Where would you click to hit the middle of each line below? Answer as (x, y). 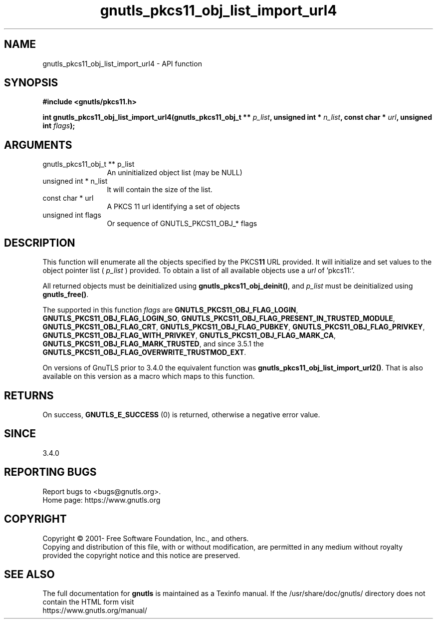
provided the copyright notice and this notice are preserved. (141, 555)
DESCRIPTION (40, 243)
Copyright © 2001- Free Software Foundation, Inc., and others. (146, 538)
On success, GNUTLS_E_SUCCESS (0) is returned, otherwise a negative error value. (181, 414)
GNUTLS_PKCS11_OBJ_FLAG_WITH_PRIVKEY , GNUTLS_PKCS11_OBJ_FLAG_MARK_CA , (189, 335)
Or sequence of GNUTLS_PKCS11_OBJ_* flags (182, 224)
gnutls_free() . (66, 295)
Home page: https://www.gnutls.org (102, 500)
